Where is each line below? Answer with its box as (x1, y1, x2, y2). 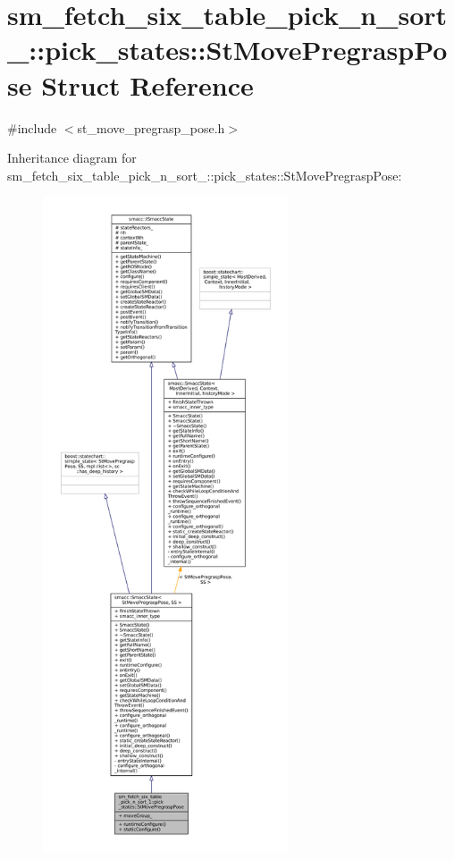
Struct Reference (41, 66, 254, 103)
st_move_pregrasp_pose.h (77, 118, 225, 137)
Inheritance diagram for (7, 148, 137, 167)
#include (7, 118, 57, 137)
